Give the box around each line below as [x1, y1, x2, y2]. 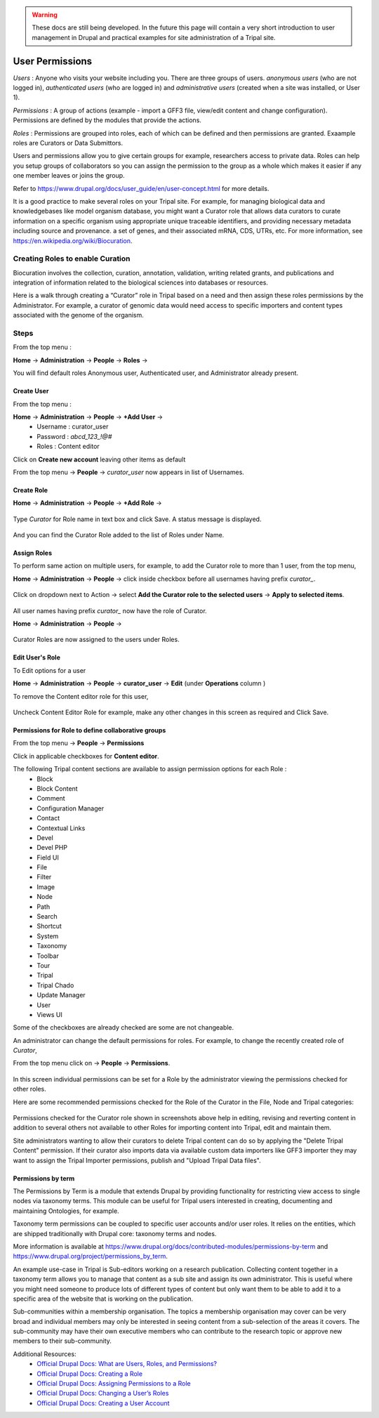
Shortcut [36, 922, 62, 931]
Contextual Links [36, 824, 86, 832]
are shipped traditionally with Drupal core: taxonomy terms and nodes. [13, 1229, 217, 1238]
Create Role [13, 485, 48, 494]
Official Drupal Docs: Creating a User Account [36, 1398, 170, 1407]
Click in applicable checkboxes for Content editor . [13, 751, 159, 760]
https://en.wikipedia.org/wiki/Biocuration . [13, 236, 133, 245]
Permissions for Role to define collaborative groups [13, 726, 166, 734]
